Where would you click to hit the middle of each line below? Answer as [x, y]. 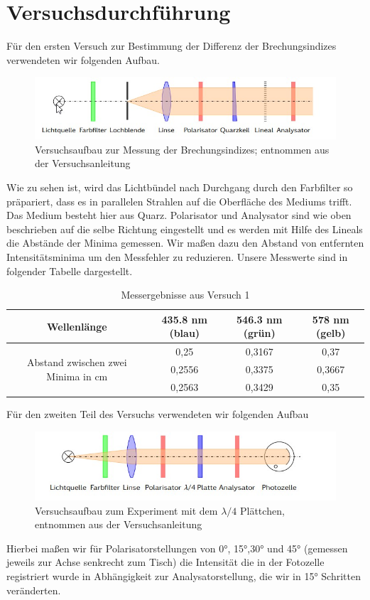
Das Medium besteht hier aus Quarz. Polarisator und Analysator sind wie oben [179, 215]
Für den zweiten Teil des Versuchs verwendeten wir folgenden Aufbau [158, 414]
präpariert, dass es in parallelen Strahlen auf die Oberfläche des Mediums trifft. [179, 201]
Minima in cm [77, 376]
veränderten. [34, 590]
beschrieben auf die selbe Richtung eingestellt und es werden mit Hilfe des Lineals [185, 229]
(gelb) [331, 333]
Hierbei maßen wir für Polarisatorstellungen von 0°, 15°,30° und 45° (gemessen [177, 548]
